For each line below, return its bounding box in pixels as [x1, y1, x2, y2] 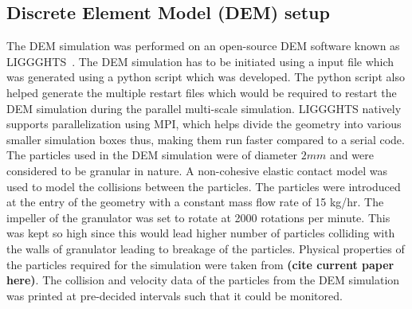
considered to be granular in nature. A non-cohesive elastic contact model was [6, 162, 387, 178]
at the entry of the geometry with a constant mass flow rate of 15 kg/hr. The [6, 194, 384, 210]
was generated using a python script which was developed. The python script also [6, 68, 405, 85]
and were [330, 147, 374, 163]
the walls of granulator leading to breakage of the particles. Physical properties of [6, 240, 405, 256]
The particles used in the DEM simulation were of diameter [6, 147, 298, 163]
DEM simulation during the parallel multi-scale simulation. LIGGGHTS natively [6, 100, 402, 116]
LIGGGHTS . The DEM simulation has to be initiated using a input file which [6, 53, 394, 69]
